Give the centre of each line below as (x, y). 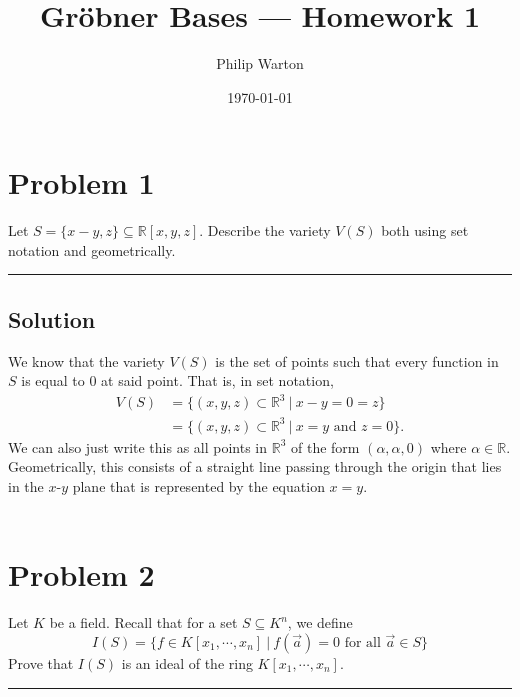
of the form (325, 446)
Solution (52, 318)
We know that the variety (86, 360)
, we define (320, 622)
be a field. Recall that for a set (143, 622)
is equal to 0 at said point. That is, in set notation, (177, 380)
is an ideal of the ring (187, 662)
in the (26, 486)
